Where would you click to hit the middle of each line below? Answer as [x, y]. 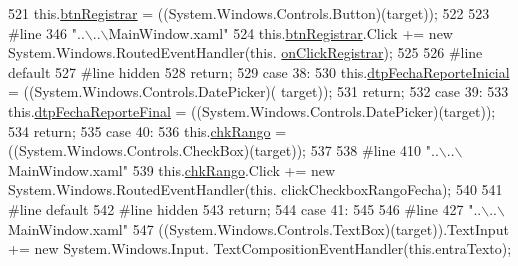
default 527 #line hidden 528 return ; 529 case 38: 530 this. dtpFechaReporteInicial [259, 71]
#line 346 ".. [46, 32]
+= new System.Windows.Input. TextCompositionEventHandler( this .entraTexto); [260, 248]
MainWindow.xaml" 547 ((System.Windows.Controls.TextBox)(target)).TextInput [258, 228]
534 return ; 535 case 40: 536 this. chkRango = [147, 130]
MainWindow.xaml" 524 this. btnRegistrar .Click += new [280, 32]
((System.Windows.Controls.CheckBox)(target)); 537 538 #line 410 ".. [223, 150]
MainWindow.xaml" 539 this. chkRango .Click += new [172, 169]
